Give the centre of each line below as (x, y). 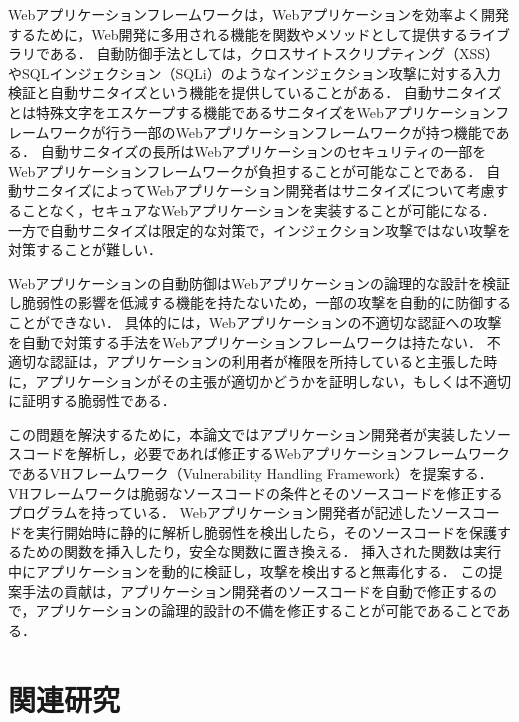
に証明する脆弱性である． (92, 400)
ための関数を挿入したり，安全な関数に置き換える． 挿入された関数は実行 (261, 551)
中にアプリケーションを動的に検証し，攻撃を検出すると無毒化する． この (248, 571)
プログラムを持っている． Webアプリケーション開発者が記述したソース (240, 512)
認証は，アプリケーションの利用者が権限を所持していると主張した (266, 361)
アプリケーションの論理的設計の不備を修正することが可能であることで (266, 610)
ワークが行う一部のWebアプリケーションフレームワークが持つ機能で (272, 131)
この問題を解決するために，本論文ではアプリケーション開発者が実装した (246, 433)
